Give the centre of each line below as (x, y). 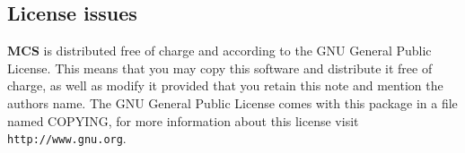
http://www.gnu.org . (67, 138)
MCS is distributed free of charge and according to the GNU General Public (219, 51)
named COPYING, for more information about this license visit (183, 120)
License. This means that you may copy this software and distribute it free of (220, 68)
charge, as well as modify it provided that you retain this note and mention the (225, 85)
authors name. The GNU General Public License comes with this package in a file (232, 102)
